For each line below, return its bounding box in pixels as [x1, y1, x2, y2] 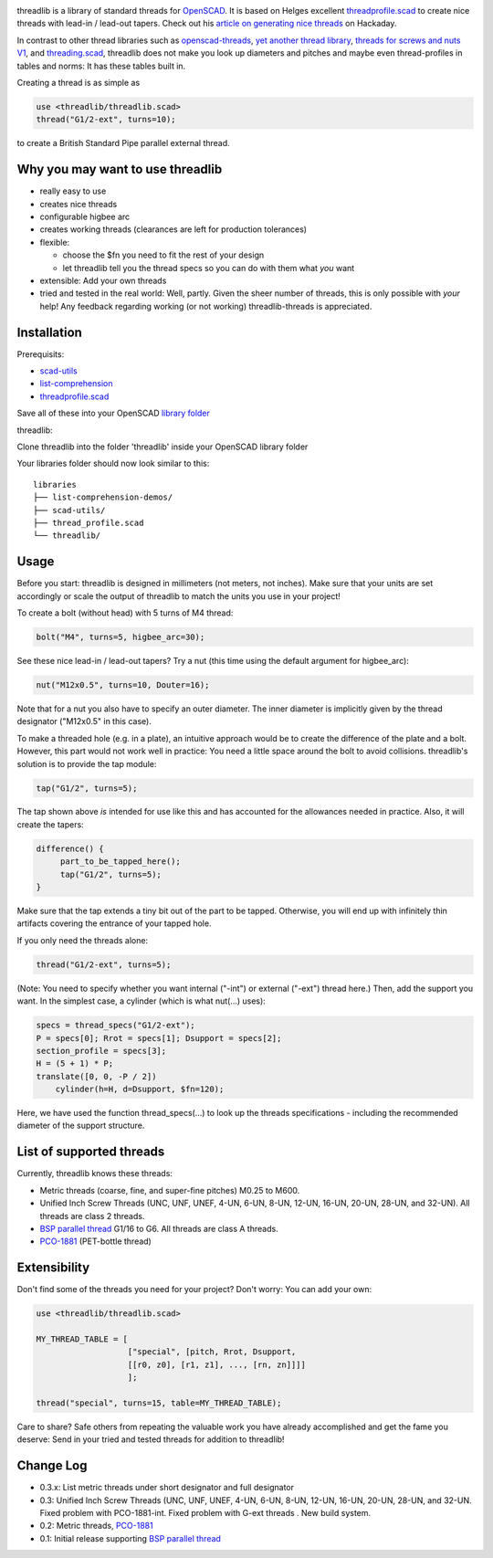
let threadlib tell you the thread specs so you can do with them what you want [62, 262, 355, 273]
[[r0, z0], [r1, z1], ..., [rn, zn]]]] [127, 1359, 306, 1370]
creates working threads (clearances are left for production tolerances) [39, 224, 308, 235]
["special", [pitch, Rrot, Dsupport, [127, 1347, 297, 1357]
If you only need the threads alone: [16, 934, 149, 945]
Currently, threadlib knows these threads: [16, 1168, 173, 1179]
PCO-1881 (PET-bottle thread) [39, 1236, 152, 1247]
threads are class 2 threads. [39, 1210, 145, 1221]
